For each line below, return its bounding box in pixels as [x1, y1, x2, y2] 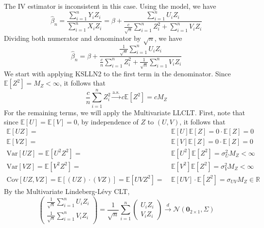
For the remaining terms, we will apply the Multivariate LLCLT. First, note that [4, 107, 246, 117]
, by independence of [77, 117, 139, 127]
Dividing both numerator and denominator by [4, 33, 141, 43]
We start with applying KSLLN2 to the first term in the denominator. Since [4, 68, 231, 78]
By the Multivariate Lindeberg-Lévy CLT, [4, 186, 130, 196]
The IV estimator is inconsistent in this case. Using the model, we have [4, 1, 216, 11]
